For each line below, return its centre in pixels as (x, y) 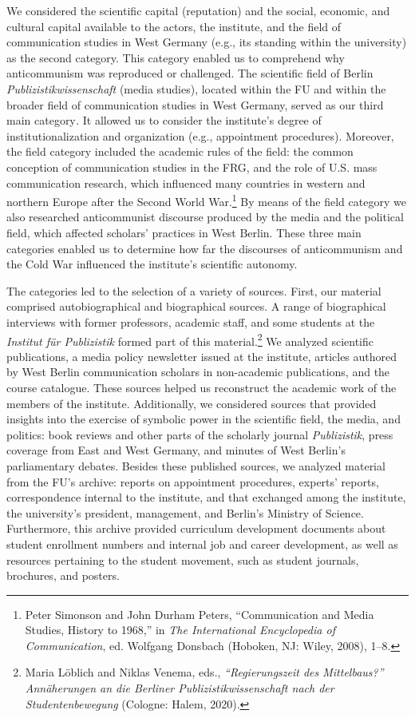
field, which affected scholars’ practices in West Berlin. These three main (184, 232)
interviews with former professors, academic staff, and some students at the (191, 321)
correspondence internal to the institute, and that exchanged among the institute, (206, 497)
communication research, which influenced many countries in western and (186, 182)
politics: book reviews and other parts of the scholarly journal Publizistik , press (200, 434)
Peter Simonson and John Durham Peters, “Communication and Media (200, 614)
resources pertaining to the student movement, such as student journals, (183, 559)
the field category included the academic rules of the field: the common (180, 151)
